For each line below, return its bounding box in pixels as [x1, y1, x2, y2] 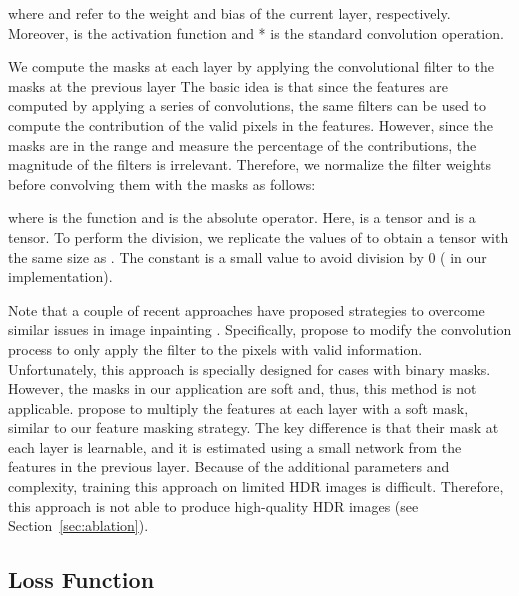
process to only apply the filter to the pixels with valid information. [8, 338, 423, 359]
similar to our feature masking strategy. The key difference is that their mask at [8, 417, 499, 438]
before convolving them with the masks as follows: [8, 173, 316, 194]
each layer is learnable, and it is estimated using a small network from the [8, 436, 462, 457]
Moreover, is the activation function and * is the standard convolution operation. [8, 22, 504, 43]
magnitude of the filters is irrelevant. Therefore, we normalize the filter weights [8, 154, 492, 175]
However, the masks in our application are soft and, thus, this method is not [8, 378, 477, 399]
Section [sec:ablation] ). [8, 515, 149, 536]
